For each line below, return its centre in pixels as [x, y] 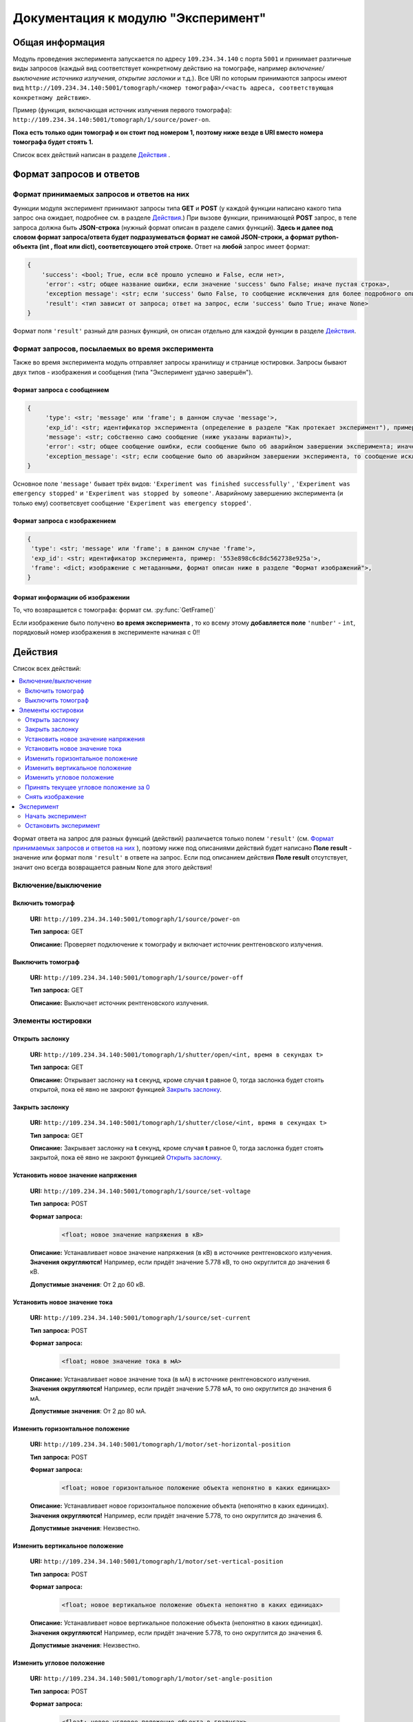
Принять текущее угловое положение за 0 [88, 787]
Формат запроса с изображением [64, 521]
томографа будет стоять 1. [53, 142]
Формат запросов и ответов [76, 175]
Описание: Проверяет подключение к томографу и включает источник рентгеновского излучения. [177, 944]
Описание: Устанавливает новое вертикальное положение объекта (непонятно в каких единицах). [176, 1623]
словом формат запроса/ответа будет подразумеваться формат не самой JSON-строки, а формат [163, 237]
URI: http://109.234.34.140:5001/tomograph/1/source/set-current [140, 1318]
